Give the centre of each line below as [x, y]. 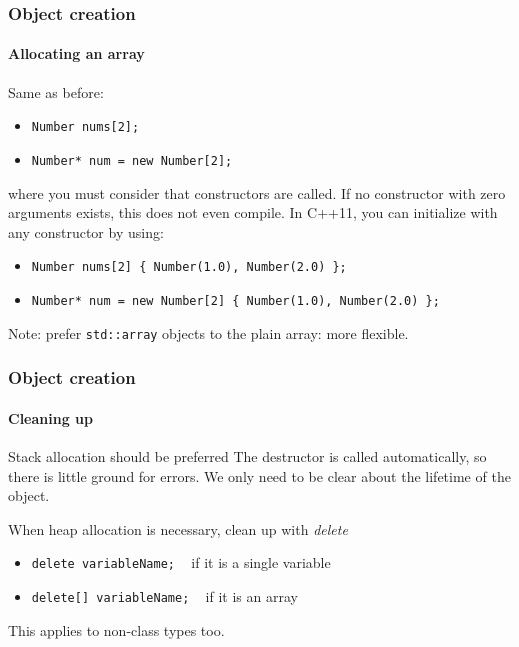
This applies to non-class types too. [116, 629]
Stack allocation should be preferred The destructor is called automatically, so [247, 455]
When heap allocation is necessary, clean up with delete [178, 528]
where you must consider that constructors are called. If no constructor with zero [257, 192]
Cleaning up [50, 417]
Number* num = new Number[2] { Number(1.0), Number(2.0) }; [235, 300]
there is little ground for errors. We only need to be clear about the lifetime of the [259, 475]
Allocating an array [76, 53]
